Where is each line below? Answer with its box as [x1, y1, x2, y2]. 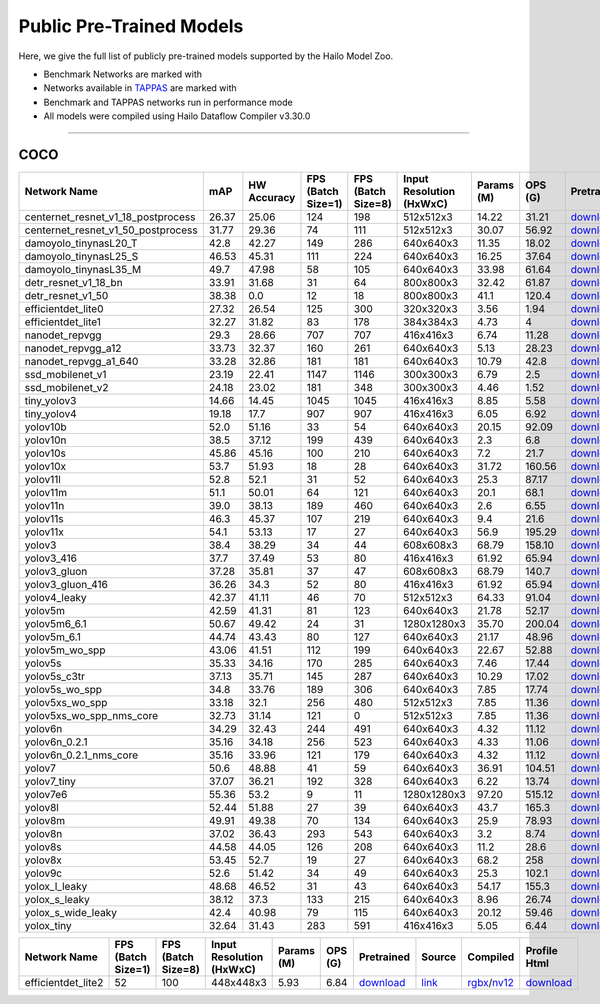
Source [421, 950, 457, 964]
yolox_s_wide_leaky [24, 906, 117, 920]
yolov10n [24, 433, 67, 447]
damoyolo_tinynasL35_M [24, 263, 142, 277]
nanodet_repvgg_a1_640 [24, 355, 139, 369]
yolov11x [24, 525, 64, 539]
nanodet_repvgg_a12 [24, 341, 122, 355]
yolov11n [24, 499, 65, 513]
